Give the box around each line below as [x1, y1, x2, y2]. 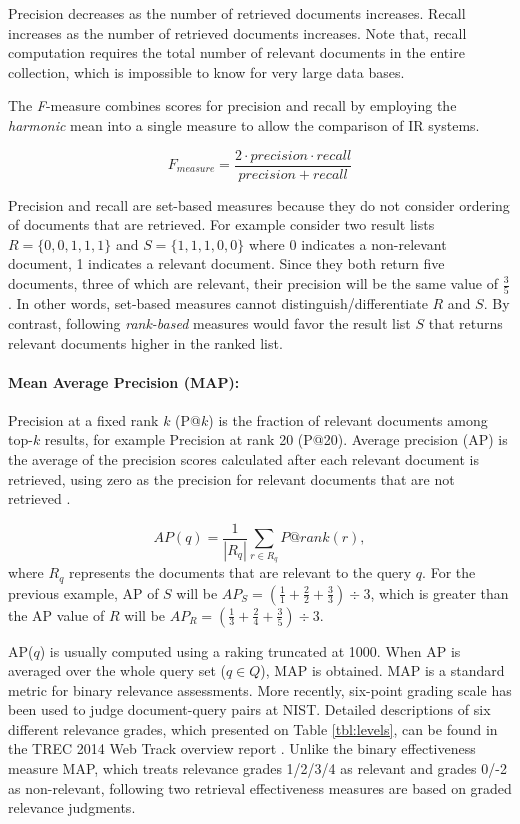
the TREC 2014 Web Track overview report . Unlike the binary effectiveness [8, 738, 476, 759]
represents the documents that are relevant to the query [68, 562, 412, 583]
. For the [422, 562, 476, 583]
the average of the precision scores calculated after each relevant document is [8, 449, 479, 470]
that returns [428, 312, 503, 333]
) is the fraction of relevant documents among [208, 409, 488, 430]
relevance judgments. [8, 797, 136, 818]
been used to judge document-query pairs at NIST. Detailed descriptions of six [8, 699, 491, 720]
